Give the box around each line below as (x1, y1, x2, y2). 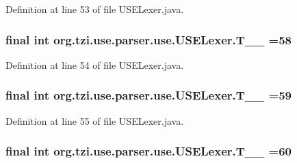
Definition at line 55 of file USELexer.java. (5, 113, 184, 128)
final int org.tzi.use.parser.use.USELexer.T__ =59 (5, 87, 292, 104)
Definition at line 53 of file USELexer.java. (5, 2, 184, 16)
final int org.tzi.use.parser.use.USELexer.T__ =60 (5, 143, 292, 160)
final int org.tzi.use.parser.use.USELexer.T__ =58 (5, 31, 292, 48)
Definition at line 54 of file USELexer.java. (5, 57, 184, 72)
